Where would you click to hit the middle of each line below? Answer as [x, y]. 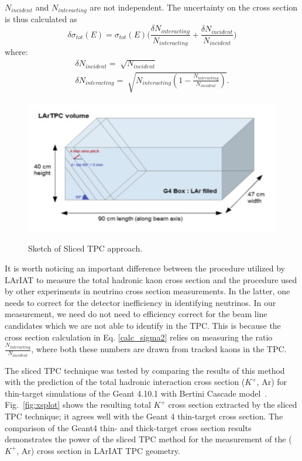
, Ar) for [272, 382]
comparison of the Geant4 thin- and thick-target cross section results [128, 427]
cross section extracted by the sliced [233, 405]
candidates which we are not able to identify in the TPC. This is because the [143, 325]
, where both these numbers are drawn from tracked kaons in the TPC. [159, 349]
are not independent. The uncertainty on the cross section [194, 7]
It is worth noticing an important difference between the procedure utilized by [145, 268]
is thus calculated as [41, 19]
